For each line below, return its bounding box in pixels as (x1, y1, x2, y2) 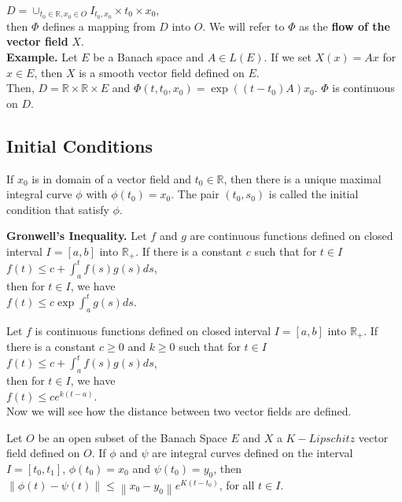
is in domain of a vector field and (31, 170, 192, 186)
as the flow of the (299, 17, 390, 34)
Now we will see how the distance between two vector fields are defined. (6, 403, 352, 419)
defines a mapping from (42, 17, 156, 34)
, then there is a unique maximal (223, 170, 382, 186)
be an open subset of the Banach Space (38, 429, 227, 445)
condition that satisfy (6, 201, 109, 217)
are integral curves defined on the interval (152, 445, 353, 461)
